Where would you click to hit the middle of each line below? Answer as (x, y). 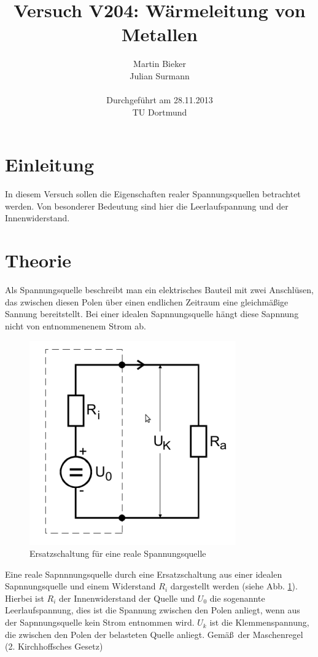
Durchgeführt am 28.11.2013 (160, 100)
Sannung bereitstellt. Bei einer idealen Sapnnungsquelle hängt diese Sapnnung (152, 314)
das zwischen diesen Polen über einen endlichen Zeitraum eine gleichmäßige (147, 301)
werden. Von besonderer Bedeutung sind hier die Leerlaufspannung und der (147, 206)
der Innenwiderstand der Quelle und (127, 598)
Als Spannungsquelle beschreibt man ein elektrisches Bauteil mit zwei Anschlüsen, (159, 290)
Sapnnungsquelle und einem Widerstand (80, 586)
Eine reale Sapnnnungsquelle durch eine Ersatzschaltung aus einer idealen (144, 574)
